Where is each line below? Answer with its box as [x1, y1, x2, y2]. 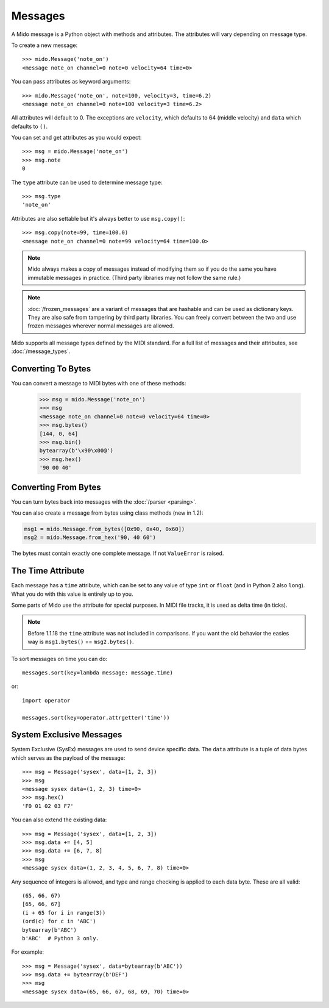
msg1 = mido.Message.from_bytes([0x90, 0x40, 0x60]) [24, 525, 185, 532]
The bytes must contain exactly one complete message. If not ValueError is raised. [11, 549, 224, 557]
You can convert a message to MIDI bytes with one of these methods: [11, 380, 186, 387]
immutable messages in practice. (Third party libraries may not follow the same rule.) [27, 274, 241, 281]
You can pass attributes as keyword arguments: [11, 78, 131, 85]
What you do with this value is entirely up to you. [11, 590, 133, 598]
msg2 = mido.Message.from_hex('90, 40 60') [24, 534, 157, 541]
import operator [22, 697, 71, 704]
